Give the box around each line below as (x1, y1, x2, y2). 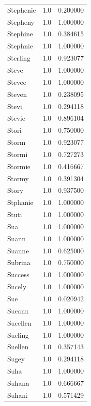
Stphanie (7, 197, 33, 207)
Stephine (7, 29, 33, 39)
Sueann (7, 305, 29, 315)
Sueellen (7, 317, 31, 328)
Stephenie (7, 4, 36, 15)
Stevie (7, 113, 25, 123)
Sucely (7, 281, 27, 292)
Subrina (7, 257, 30, 267)
